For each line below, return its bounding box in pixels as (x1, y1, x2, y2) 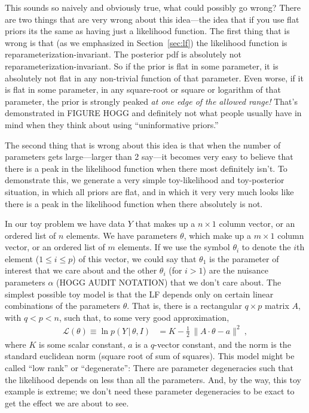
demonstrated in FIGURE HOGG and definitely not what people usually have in (5, 107, 302, 119)
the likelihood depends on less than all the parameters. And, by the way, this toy (5, 373, 301, 385)
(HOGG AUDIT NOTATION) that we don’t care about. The (56, 276, 282, 289)
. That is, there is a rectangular (127, 299, 242, 312)
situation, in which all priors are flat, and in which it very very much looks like (5, 185, 294, 198)
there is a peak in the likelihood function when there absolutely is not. (5, 197, 263, 209)
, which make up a (183, 229, 252, 241)
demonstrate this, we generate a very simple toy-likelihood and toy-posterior (5, 174, 284, 186)
